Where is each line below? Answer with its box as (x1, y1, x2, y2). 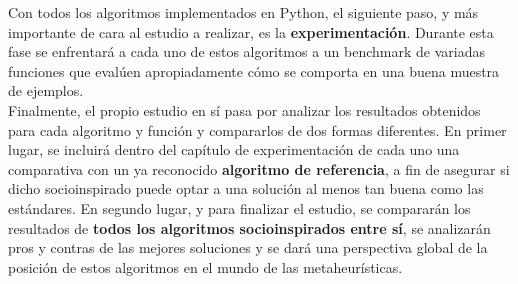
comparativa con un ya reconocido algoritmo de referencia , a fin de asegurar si (8, 158, 510, 179)
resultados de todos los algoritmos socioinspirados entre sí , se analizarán (8, 217, 491, 238)
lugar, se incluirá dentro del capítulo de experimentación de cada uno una (8, 139, 460, 160)
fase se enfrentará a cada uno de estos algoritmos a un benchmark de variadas (8, 41, 486, 62)
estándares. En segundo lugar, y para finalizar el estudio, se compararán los (8, 197, 471, 218)
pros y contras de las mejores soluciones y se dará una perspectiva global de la (8, 237, 488, 258)
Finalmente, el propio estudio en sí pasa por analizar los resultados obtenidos (8, 99, 481, 120)
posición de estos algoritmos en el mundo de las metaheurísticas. (8, 256, 403, 277)
